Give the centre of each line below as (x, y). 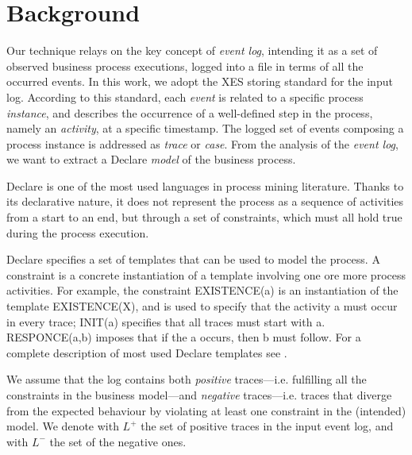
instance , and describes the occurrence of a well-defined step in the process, (190, 112)
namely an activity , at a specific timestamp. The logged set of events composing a (205, 128)
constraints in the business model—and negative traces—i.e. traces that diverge (199, 395)
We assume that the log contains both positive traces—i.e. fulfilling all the (187, 379)
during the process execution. (78, 232)
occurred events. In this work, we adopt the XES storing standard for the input (200, 81)
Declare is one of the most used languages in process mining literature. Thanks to (205, 185)
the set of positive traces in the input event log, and (267, 426)
